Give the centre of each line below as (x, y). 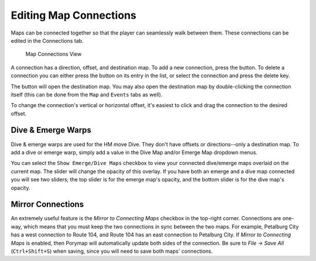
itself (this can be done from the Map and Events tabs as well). (87, 94)
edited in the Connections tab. (47, 40)
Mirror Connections (47, 205)
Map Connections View (54, 54)
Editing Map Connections (74, 15)
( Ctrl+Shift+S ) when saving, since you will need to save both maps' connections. (112, 251)
